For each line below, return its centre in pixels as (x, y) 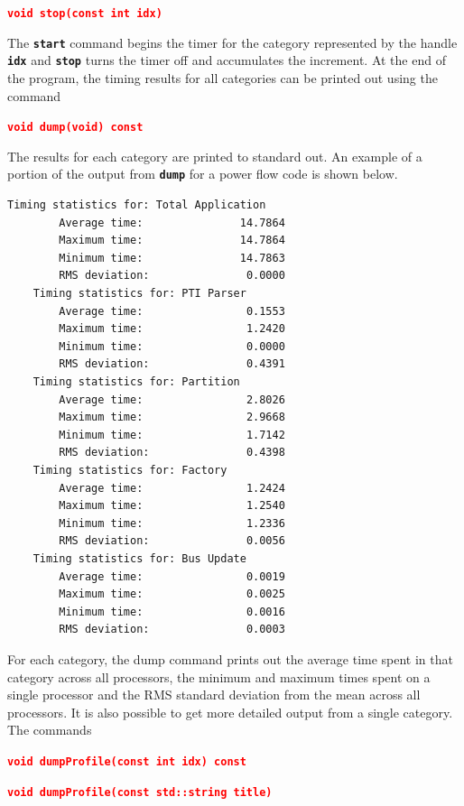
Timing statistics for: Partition (136, 382)
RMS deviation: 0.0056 (172, 541)
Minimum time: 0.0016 (172, 611)
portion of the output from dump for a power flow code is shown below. (203, 174)
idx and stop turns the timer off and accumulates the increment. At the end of (227, 60)
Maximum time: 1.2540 (172, 506)
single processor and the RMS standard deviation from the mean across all (214, 695)
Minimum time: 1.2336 (172, 523)
